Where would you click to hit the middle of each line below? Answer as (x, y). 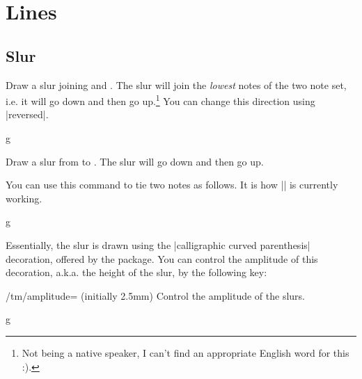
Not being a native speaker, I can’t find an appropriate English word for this (186, 352)
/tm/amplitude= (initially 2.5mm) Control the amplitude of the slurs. (156, 295)
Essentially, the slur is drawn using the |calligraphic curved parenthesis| (158, 244)
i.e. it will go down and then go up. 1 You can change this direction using (160, 100)
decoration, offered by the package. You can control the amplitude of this (162, 258)
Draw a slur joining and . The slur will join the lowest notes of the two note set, (176, 84)
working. (24, 198)
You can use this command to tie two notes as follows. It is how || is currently (172, 185)
